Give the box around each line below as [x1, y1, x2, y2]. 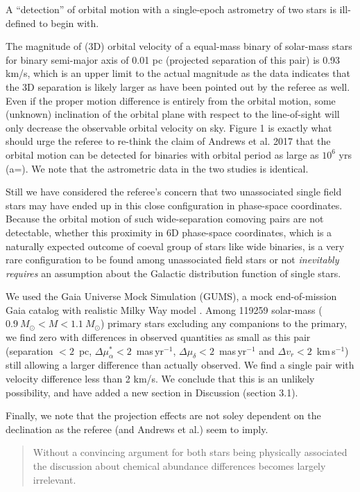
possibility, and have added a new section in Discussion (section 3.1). [6, 385, 298, 399]
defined [6, 15, 36, 30]
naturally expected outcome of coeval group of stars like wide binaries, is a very [6, 238, 345, 253]
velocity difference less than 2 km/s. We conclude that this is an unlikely [6, 371, 315, 386]
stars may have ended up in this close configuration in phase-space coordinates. [6, 197, 343, 212]
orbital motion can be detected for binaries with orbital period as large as [6, 147, 319, 161]
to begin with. [39, 15, 99, 30]
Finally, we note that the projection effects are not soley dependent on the [6, 408, 321, 423]
